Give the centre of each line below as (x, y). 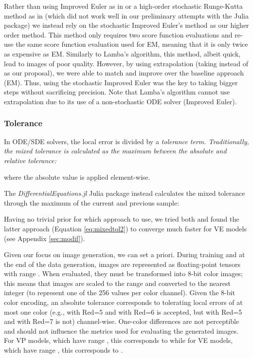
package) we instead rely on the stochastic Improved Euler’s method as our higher (126, 25)
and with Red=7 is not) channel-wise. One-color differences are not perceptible (122, 321)
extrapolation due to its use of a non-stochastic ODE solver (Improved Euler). (120, 101)
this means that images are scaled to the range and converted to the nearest (117, 283)
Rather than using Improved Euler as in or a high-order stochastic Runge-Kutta (123, 6)
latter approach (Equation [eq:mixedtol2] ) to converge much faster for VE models (125, 228)
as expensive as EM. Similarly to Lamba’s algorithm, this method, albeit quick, (122, 53)
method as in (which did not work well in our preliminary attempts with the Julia (126, 15)
